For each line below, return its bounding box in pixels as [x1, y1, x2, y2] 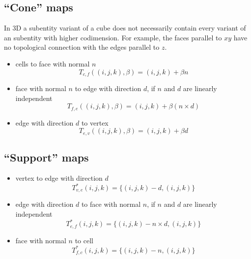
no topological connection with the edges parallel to [4, 42, 160, 52]
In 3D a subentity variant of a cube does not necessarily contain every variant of [4, 23, 246, 33]
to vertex [81, 117, 109, 128]
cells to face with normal [15, 58, 90, 68]
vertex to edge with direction [15, 172, 103, 183]
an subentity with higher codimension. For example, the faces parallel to [4, 32, 222, 42]
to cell [75, 235, 93, 245]
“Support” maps [4, 150, 89, 165]
